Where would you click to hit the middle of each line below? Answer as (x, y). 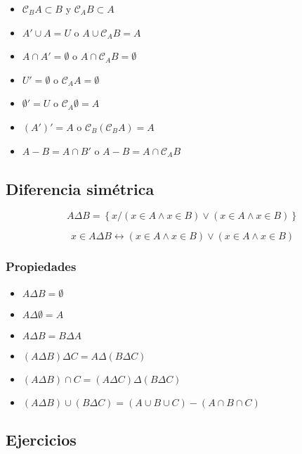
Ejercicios (41, 439)
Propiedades (41, 266)
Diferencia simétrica (80, 188)
